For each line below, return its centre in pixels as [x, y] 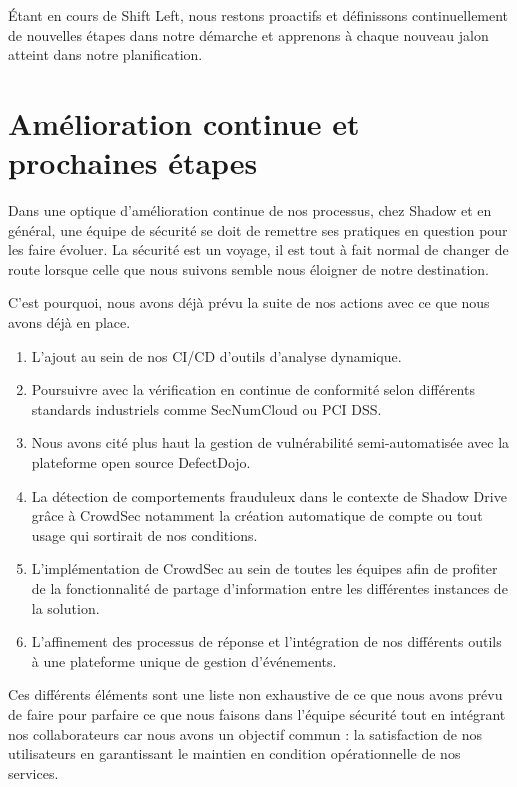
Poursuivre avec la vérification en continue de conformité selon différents [253, 389]
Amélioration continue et [184, 122]
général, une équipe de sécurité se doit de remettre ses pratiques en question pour [258, 229]
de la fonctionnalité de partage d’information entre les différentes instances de [269, 588]
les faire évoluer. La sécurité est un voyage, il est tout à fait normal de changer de [258, 249]
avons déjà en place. [69, 322]
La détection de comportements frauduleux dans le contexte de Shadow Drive [269, 495]
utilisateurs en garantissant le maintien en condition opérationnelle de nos [234, 753]
